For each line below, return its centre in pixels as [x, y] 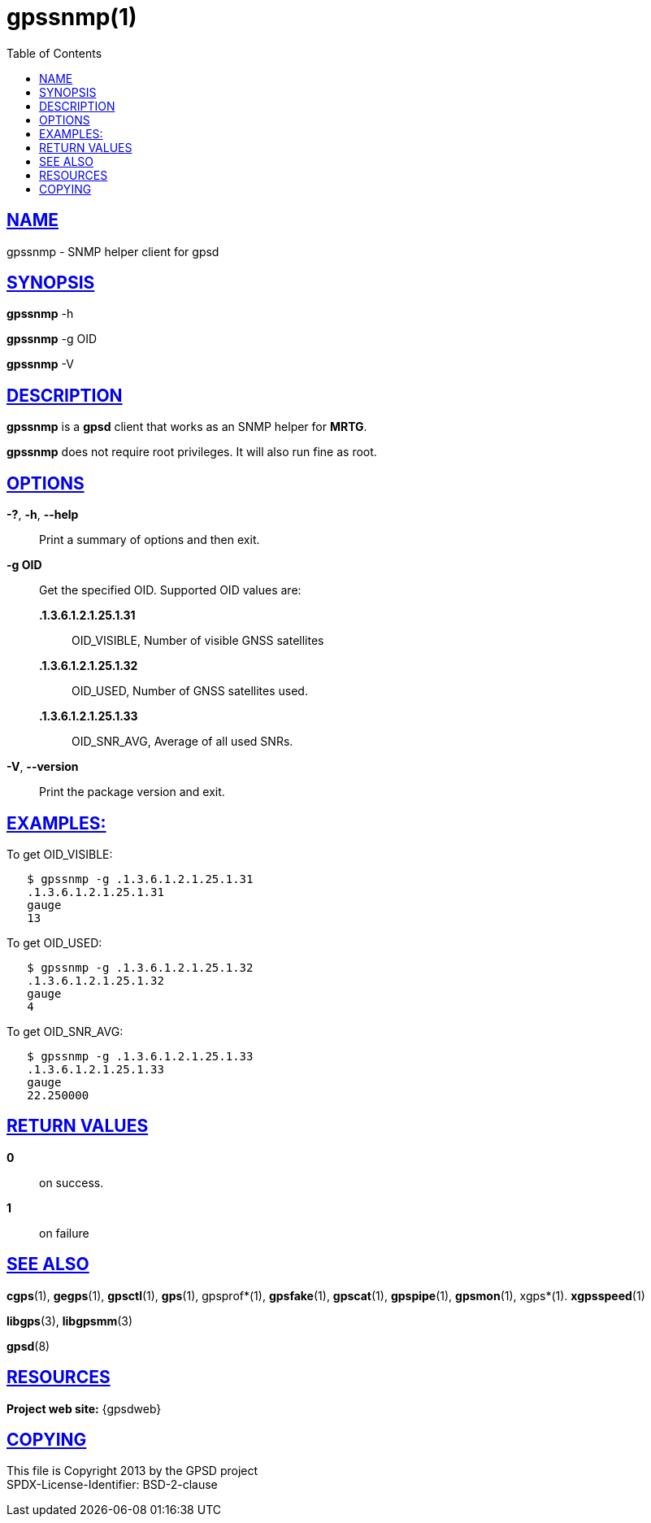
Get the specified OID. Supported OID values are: [170, 590]
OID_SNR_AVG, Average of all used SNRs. [182, 742]
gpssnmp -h [40, 314]
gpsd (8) [28, 1346]
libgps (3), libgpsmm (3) [70, 1321]
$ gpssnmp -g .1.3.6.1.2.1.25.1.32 [140, 967]
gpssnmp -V [40, 364]
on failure [64, 1233]
